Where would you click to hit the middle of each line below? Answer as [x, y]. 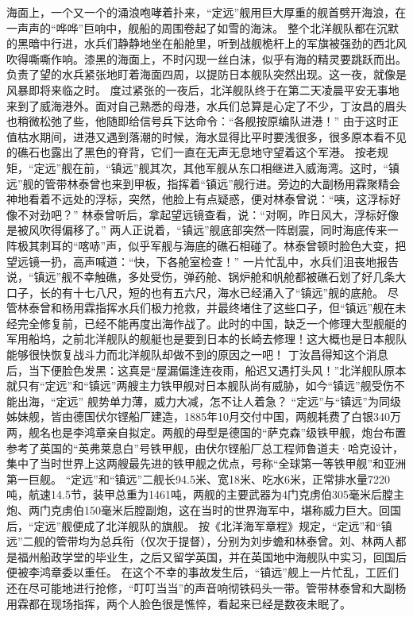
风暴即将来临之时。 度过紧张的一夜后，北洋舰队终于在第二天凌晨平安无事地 [203, 89]
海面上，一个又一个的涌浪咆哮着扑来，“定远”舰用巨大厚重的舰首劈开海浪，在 [206, 12]
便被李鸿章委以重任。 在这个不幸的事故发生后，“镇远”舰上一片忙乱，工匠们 [203, 572]
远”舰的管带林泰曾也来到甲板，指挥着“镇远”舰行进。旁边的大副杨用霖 [187, 183]
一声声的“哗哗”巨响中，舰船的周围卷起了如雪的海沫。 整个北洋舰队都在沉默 [203, 27]
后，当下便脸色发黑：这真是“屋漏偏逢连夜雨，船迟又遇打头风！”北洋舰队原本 [206, 370]
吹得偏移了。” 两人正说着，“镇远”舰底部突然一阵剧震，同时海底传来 [213, 230]
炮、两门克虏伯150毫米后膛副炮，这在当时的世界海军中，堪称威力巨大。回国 [204, 510]
